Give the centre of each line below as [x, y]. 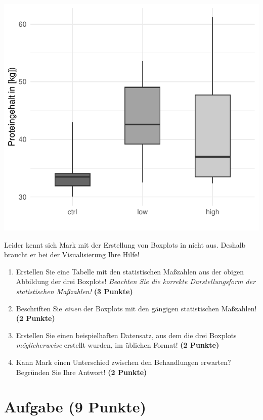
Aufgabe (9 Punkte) [75, 407]
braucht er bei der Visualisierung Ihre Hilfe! [72, 254]
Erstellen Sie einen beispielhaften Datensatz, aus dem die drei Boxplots [126, 335]
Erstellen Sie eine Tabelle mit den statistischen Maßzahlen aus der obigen [130, 271]
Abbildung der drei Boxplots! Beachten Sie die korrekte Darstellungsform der [136, 281]
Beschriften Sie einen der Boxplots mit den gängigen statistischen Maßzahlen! [136, 308]
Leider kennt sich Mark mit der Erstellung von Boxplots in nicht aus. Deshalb [125, 244]
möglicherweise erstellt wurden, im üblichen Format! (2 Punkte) [118, 345]
